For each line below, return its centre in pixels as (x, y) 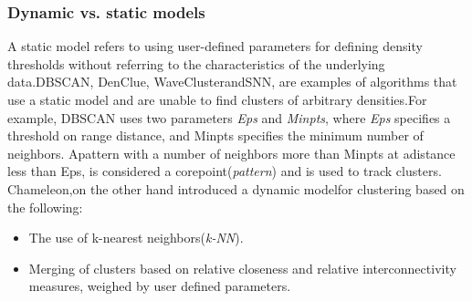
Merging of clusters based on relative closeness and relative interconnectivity (242, 268)
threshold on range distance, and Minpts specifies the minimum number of (215, 135)
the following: (45, 207)
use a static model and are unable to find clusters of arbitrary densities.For (217, 99)
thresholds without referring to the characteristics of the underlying (196, 63)
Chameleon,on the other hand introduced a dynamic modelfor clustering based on (236, 188)
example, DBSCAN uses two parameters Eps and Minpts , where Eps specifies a (229, 117)
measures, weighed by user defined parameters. (160, 286)
